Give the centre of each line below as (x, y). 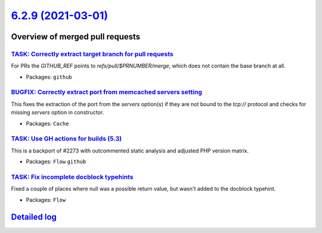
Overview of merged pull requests (76, 37)
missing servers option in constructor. (58, 113)
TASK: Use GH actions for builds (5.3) (66, 139)
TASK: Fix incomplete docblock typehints (72, 177)
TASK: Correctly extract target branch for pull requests (92, 54)
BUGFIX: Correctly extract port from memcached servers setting (107, 92)
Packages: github (49, 77)
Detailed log (34, 217)
